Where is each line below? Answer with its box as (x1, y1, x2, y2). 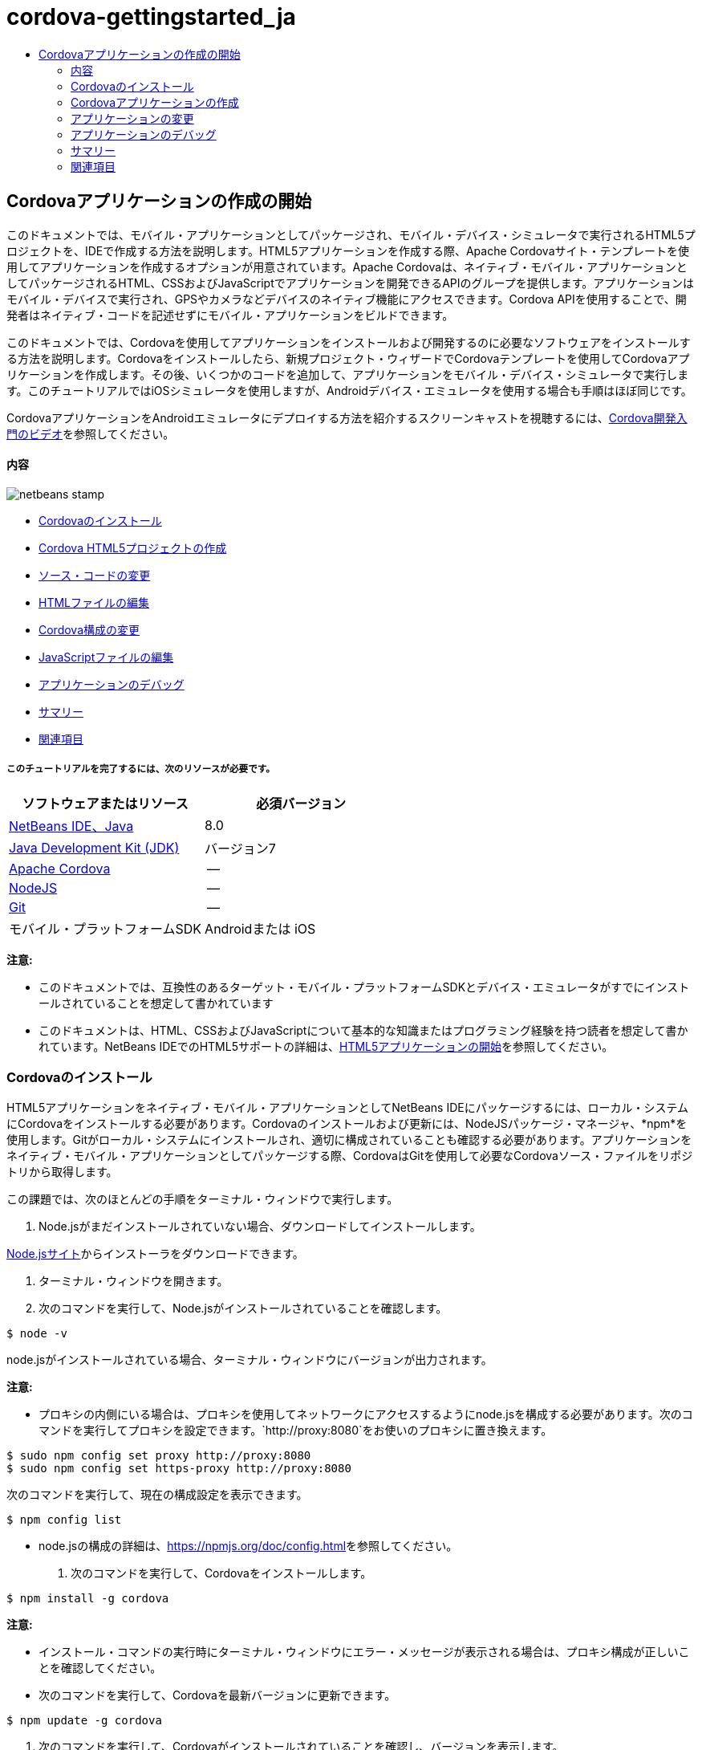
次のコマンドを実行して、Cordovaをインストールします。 (71, 1566, 372, 1581)
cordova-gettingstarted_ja (6, 3, 296, 31)
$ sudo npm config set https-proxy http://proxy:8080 (6, 1462, 351, 1475)
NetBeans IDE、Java (9, 817, 134, 834)
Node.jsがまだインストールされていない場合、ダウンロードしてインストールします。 (39, 1219, 481, 1234)
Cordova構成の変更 (39, 622, 140, 637)
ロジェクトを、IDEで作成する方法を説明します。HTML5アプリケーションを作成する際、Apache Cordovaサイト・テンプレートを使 (6, 243, 690, 258)
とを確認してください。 (39, 1661, 162, 1675)
